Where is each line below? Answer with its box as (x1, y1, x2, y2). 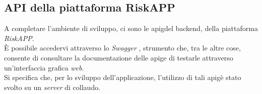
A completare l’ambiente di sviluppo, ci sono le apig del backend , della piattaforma (4, 23, 258, 33)
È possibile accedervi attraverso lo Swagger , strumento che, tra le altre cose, (4, 42, 241, 53)
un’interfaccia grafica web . (4, 62, 84, 72)
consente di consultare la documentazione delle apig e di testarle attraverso (4, 52, 233, 62)
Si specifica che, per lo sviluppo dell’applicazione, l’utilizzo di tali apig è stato (4, 72, 241, 82)
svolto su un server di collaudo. (4, 81, 101, 92)
